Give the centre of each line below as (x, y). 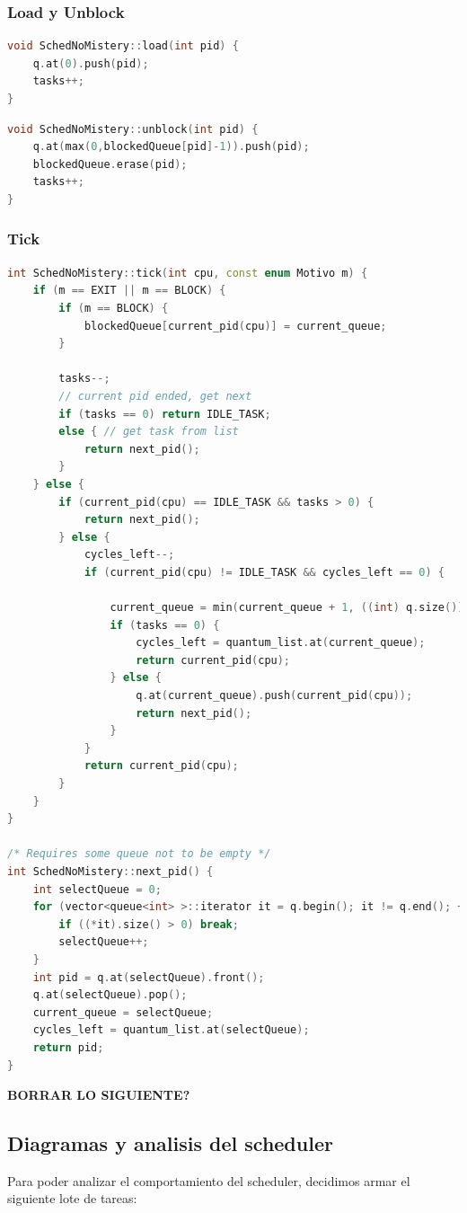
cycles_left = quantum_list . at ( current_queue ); (281, 643)
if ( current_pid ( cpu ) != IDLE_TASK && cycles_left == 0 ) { (264, 572)
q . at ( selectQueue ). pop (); (110, 995)
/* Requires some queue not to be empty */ (139, 854)
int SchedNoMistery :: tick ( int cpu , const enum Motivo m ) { (188, 273)
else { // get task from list (149, 432)
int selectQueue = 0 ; (97, 889)
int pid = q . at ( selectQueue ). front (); (149, 977)
